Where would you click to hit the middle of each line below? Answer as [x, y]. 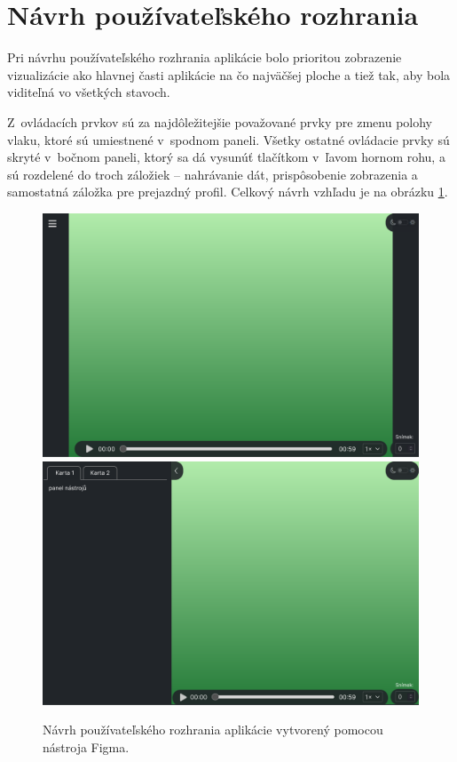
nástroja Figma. [86, 746]
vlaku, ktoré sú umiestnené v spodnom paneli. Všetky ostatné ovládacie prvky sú [228, 139]
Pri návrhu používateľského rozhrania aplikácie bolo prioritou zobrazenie [205, 57]
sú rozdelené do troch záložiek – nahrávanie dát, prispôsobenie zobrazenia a [213, 174]
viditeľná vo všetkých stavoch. [89, 92]
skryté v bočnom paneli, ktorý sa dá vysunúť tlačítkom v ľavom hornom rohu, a [226, 157]
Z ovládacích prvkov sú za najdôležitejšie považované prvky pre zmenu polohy [220, 121]
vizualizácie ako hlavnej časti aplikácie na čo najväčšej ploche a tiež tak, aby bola [229, 74]
